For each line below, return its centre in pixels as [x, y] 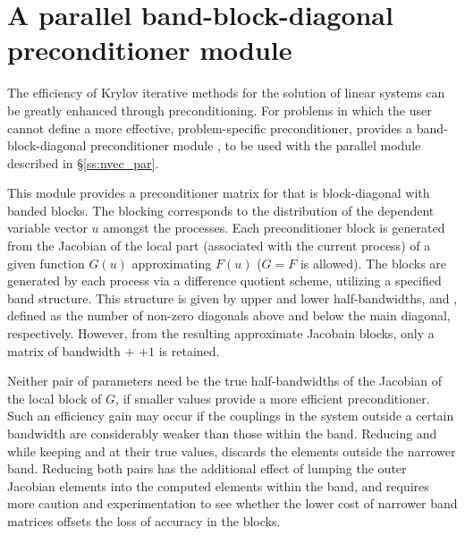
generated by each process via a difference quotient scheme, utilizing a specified [224, 281]
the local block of [55, 398]
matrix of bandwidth [64, 350]
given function [46, 263]
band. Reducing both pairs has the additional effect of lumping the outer [207, 468]
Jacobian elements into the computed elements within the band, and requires [218, 485]
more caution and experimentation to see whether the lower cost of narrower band [232, 503]
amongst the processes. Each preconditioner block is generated [274, 228]
